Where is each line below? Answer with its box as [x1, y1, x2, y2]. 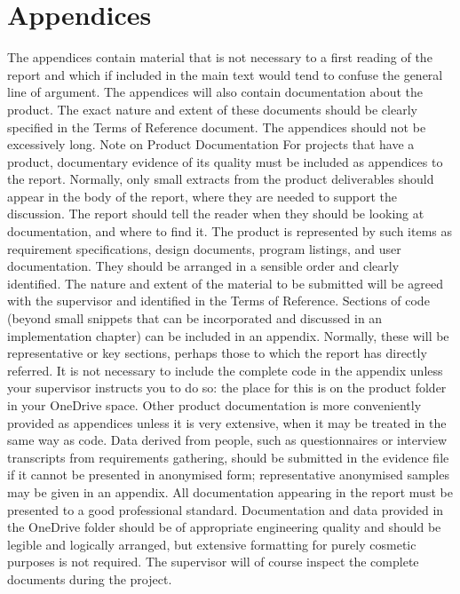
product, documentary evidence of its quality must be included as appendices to [7, 152, 443, 170]
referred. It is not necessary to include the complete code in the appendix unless [7, 360, 443, 379]
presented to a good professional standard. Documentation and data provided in [7, 500, 444, 519]
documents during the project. [7, 569, 172, 588]
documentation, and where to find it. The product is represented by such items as [7, 222, 453, 241]
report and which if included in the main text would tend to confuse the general [7, 65, 443, 83]
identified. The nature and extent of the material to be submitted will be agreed [7, 273, 443, 292]
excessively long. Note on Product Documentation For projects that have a [7, 135, 415, 154]
